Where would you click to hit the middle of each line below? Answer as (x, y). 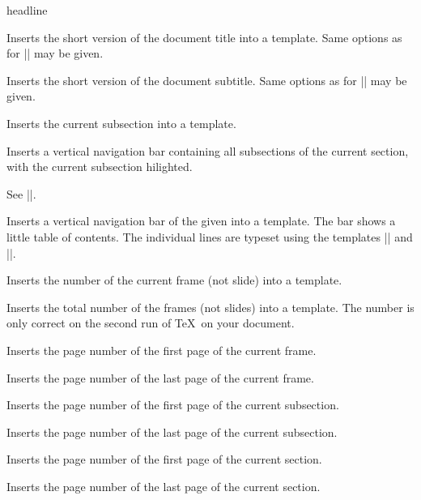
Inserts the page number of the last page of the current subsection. (172, 432)
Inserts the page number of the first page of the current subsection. (173, 405)
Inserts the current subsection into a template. (121, 123)
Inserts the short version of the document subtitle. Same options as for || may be (207, 80)
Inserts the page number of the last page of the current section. (164, 486)
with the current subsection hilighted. (100, 167)
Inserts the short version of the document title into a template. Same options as (204, 37)
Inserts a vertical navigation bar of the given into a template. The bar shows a (201, 221)
